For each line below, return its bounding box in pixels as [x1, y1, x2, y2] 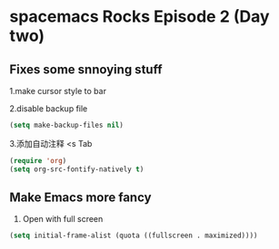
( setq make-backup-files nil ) [9, 120, 125, 129]
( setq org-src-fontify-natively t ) [9, 165, 144, 174]
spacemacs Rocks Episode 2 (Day [9, 6, 270, 27]
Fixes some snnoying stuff [9, 62, 163, 77]
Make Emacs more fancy [9, 190, 152, 206]
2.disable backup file [9, 103, 88, 114]
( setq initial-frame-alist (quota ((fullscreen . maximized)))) [9, 231, 258, 241]
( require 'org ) [9, 156, 67, 165]
